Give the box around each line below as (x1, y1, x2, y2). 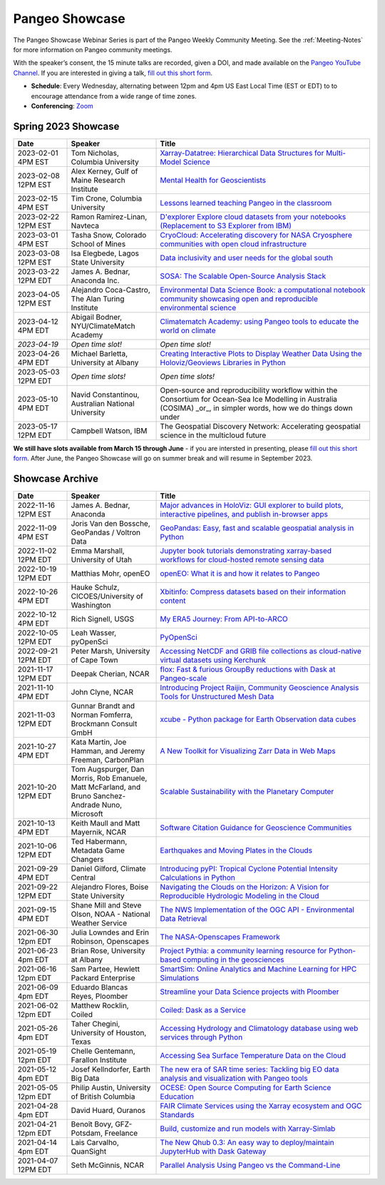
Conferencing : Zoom (31, 101, 94, 110)
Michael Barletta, (71, 348, 128, 358)
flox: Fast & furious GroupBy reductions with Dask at (160, 664, 336, 674)
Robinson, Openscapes (71, 937, 150, 947)
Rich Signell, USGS (71, 614, 135, 624)
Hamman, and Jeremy (71, 746, 145, 756)
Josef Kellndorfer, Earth (71, 1064, 151, 1074)
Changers (71, 855, 104, 865)
